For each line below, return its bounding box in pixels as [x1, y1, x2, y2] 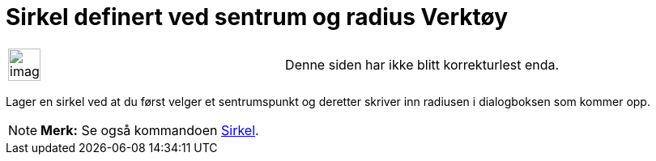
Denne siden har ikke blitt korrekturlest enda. [285, 56, 560, 73]
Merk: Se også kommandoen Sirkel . [40, 121, 259, 138]
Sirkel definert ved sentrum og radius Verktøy [6, 3, 509, 31]
